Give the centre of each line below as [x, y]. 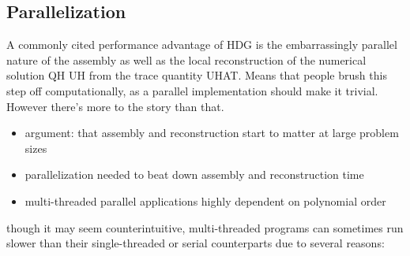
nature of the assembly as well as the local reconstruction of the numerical [186, 59]
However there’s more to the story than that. [115, 106]
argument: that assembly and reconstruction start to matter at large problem [212, 133]
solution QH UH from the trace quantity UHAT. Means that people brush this [197, 75]
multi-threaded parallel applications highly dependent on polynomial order [205, 200]
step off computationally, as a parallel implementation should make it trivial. [192, 90]
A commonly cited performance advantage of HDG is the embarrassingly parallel [202, 45]
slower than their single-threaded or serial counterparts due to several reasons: [196, 243]
